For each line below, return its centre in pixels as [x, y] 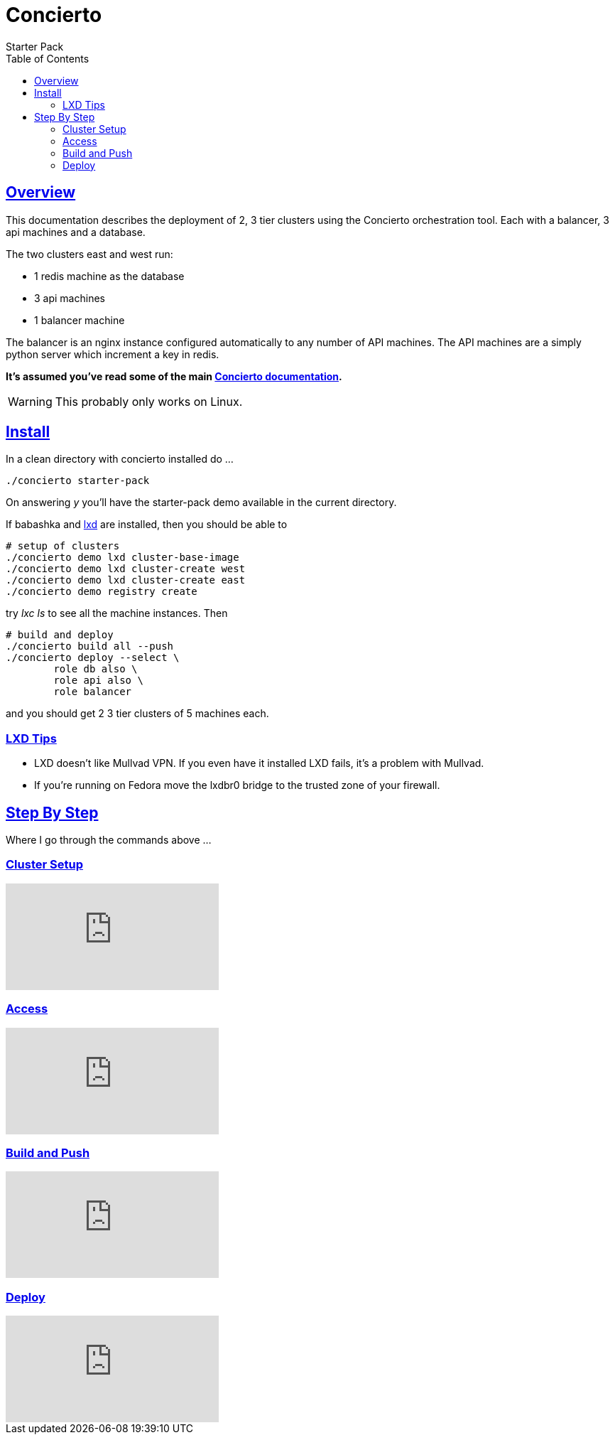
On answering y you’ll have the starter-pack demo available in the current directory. [201, 503]
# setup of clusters [63, 546]
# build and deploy [60, 635]
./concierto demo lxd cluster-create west [126, 569]
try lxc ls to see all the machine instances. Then [117, 613]
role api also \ [98, 681]
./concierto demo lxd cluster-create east [126, 580]
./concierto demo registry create [102, 592]
